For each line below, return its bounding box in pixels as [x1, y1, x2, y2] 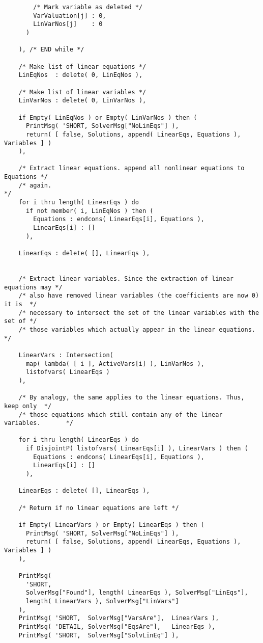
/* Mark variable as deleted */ [33, 4, 143, 11]
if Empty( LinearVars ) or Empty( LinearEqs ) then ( [18, 521, 204, 529]
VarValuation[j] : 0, [33, 12, 106, 19]
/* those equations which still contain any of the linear [18, 411, 223, 418]
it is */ [4, 300, 37, 308]
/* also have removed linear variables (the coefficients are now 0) [18, 292, 259, 300]
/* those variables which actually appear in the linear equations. [18, 326, 255, 333]
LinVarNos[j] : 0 [33, 20, 103, 28]
